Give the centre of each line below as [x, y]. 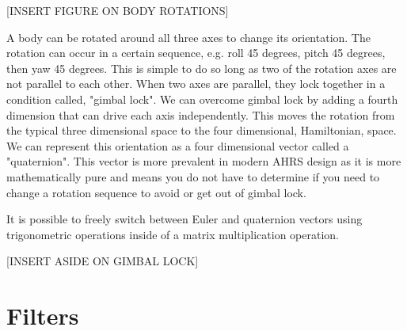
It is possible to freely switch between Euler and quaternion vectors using [184, 219]
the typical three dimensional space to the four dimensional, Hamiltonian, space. [202, 130]
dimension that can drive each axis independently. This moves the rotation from [201, 114]
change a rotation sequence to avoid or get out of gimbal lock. [156, 192]
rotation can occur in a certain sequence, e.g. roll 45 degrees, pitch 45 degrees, [196, 53]
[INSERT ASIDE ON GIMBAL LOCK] [103, 261]
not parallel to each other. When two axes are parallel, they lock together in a [196, 84]
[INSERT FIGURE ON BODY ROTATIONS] [118, 10]
